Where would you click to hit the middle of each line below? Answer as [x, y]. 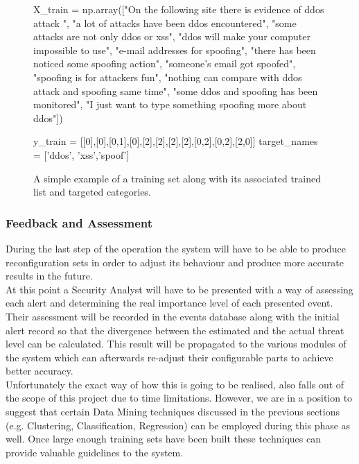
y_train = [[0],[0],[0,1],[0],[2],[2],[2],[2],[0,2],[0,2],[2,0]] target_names [176, 141]
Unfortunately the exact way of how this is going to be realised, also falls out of [175, 384]
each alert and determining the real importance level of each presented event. [169, 303]
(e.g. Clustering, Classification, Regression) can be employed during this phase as [178, 425]
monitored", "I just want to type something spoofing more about [170, 104]
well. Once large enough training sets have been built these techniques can [163, 439]
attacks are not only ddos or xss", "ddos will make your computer [172, 36]
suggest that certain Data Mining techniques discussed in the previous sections [173, 412]
